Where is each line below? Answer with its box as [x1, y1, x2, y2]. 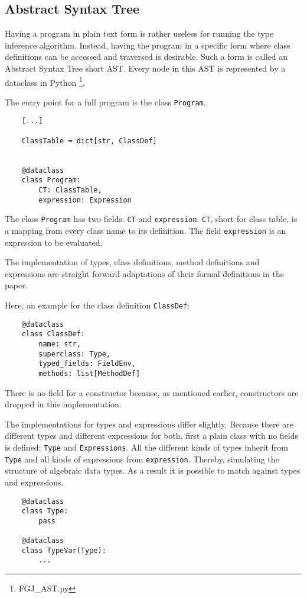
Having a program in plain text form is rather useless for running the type [5, 27, 274, 40]
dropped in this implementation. [5, 398, 122, 410]
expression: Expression [38, 195, 132, 204]
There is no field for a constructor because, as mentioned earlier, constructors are [5, 386, 299, 398]
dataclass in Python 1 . [5, 74, 85, 88]
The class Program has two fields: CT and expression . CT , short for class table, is [5, 213, 298, 225]
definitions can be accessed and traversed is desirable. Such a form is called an [5, 50, 288, 63]
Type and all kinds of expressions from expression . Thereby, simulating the [5, 452, 279, 465]
